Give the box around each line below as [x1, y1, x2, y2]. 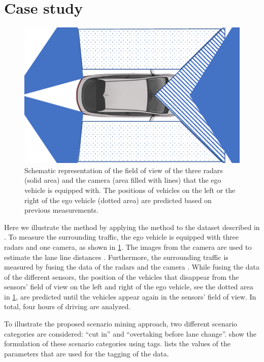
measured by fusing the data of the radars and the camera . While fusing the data [4, 261, 259, 272]
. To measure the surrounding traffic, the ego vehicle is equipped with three [4, 232, 239, 242]
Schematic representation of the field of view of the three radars [24, 164, 223, 175]
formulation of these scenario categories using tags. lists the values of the [4, 338, 230, 349]
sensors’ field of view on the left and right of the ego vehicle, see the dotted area [4, 281, 253, 292]
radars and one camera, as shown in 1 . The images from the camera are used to [4, 241, 252, 252]
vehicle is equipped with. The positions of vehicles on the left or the [24, 184, 236, 195]
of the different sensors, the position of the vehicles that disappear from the [4, 271, 239, 282]
